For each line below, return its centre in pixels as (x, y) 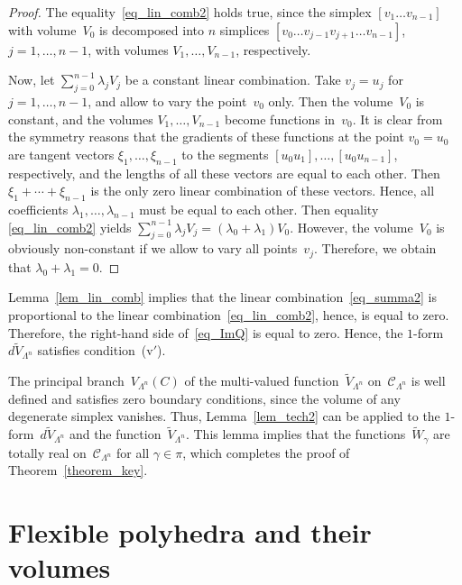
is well (428, 381)
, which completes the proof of (266, 452)
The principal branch (66, 381)
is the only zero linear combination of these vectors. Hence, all (263, 191)
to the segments (225, 154)
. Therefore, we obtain (375, 248)
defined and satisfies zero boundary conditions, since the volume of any (204, 398)
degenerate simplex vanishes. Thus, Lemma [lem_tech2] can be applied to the (224, 416)
